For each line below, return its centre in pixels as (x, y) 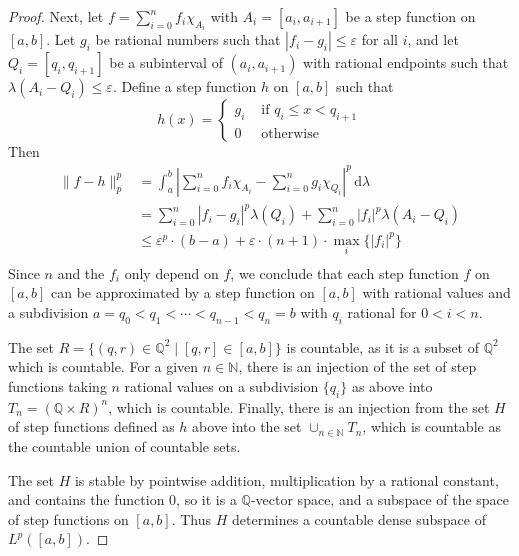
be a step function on (410, 16)
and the (81, 272)
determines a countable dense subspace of (359, 518)
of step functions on (68, 518)
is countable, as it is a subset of (382, 346)
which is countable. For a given (103, 366)
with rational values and (436, 292)
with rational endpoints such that (406, 62)
